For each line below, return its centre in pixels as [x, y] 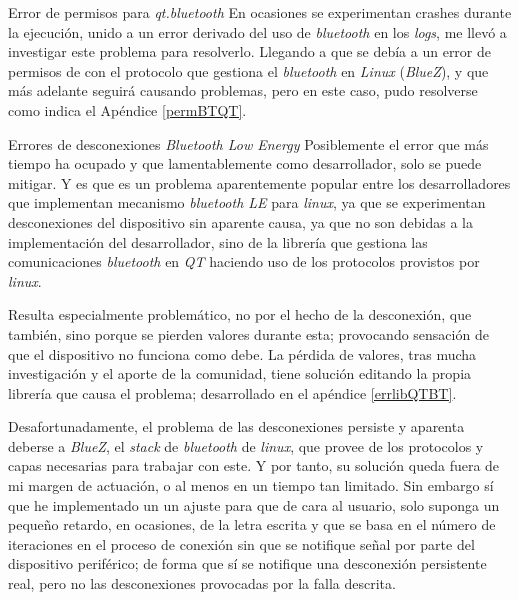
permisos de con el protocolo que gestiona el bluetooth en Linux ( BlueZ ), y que [248, 70]
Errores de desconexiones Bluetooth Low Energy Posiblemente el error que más [248, 143]
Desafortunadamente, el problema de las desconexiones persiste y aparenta [236, 426]
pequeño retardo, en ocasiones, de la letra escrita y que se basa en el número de [252, 524]
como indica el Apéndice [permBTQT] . [127, 109]
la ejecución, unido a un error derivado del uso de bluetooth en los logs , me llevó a [257, 31]
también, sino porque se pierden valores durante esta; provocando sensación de [248, 333]
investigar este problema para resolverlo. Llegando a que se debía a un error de [250, 51]
